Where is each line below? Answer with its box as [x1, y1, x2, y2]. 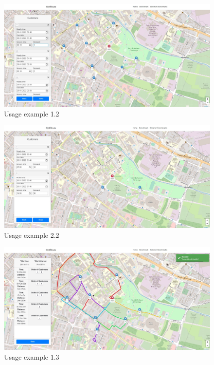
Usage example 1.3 [4, 351, 59, 362]
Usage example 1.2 [4, 108, 59, 118]
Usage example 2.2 [4, 230, 59, 240]
